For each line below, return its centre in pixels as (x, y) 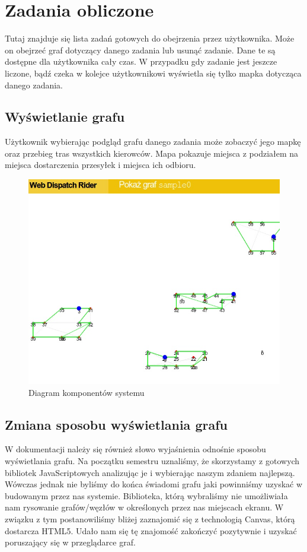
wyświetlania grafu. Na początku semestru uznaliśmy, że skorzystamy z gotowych (152, 460)
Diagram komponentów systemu (87, 392)
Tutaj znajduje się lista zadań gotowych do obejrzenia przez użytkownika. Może (150, 38)
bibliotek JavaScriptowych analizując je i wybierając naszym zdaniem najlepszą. (150, 472)
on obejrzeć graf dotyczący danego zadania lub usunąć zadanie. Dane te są (140, 50)
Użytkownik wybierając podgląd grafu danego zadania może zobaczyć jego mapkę (153, 142)
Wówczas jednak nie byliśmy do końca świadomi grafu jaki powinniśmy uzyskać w (154, 484)
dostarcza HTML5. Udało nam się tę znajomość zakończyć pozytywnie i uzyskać (151, 530)
